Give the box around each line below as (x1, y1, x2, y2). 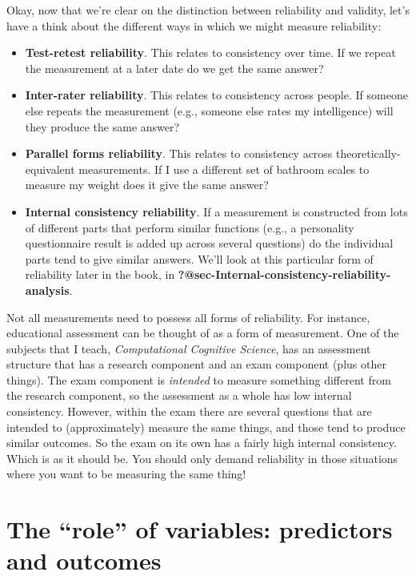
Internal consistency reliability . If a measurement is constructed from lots (25, 203, 408, 220)
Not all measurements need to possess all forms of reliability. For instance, (6, 308, 370, 325)
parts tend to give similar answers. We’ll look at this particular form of (25, 250, 374, 267)
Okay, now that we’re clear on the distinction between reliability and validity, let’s (6, 2, 410, 18)
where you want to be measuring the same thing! (6, 465, 246, 482)
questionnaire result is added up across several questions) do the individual (25, 235, 394, 252)
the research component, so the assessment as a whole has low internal (6, 387, 352, 404)
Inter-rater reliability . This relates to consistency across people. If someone (25, 87, 408, 103)
